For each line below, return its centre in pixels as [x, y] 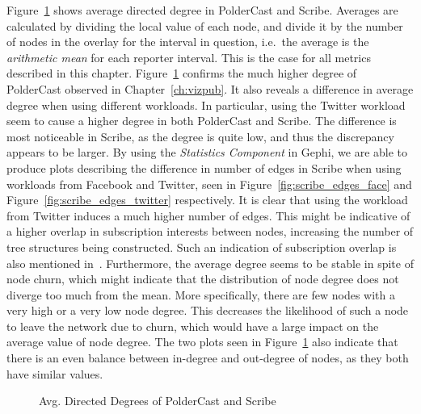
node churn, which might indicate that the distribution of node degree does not [203, 279]
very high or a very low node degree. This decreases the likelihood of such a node [208, 310]
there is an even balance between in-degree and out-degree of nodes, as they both [208, 358]
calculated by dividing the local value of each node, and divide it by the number [205, 25]
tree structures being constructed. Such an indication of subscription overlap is [202, 247]
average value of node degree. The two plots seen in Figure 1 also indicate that [202, 342]
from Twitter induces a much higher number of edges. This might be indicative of [208, 215]
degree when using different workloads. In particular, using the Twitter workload [206, 105]
